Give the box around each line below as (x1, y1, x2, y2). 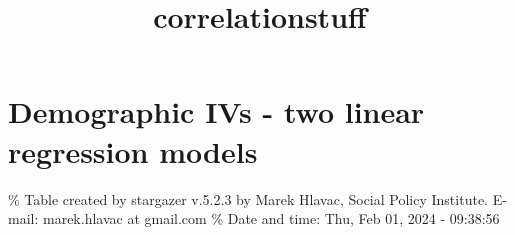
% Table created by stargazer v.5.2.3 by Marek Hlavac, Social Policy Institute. (8, 188, 488, 209)
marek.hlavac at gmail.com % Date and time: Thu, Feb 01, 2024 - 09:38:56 (42, 208, 500, 229)
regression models (8, 130, 258, 171)
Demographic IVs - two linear (8, 91, 425, 132)
